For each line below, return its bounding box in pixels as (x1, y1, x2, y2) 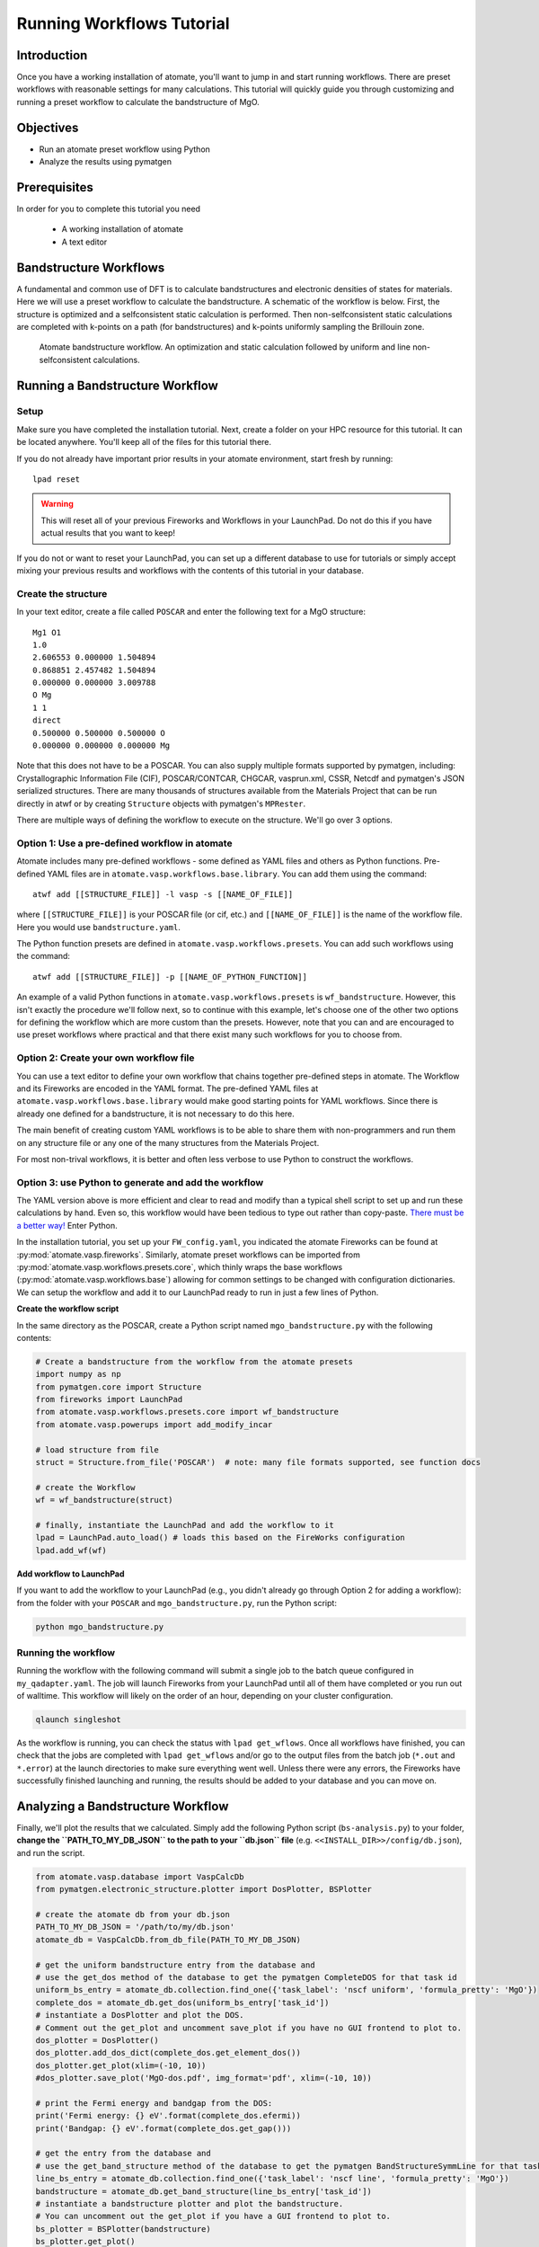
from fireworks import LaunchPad (35, 1394, 183, 1405)
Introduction (16, 48, 88, 63)
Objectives (16, 120, 79, 135)
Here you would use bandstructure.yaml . (16, 921, 181, 932)
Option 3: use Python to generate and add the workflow (16, 1176, 264, 1188)
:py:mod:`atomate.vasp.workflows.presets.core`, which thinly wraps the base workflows (16, 1261, 343, 1272)
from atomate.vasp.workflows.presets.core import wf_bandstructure (35, 1407, 340, 1417)
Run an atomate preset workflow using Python (39, 144, 211, 155)
